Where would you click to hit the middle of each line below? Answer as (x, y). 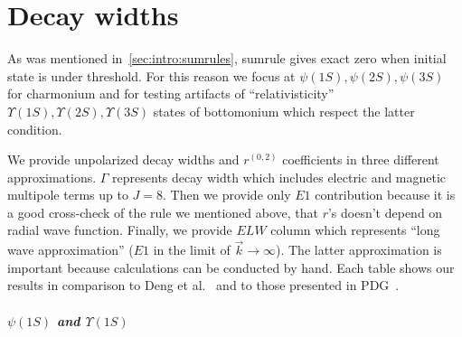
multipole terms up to (68, 195)
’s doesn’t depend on (385, 212)
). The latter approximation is (359, 250)
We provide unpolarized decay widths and (123, 159)
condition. (35, 129)
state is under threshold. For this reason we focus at (151, 75)
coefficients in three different (361, 159)
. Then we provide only (227, 195)
